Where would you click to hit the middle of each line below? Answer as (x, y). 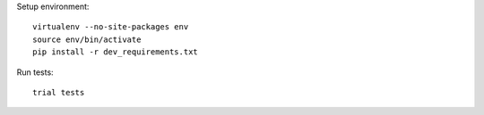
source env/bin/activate (87, 39)
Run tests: (35, 72)
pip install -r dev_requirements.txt (116, 52)
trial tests (59, 92)
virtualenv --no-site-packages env (111, 27)
